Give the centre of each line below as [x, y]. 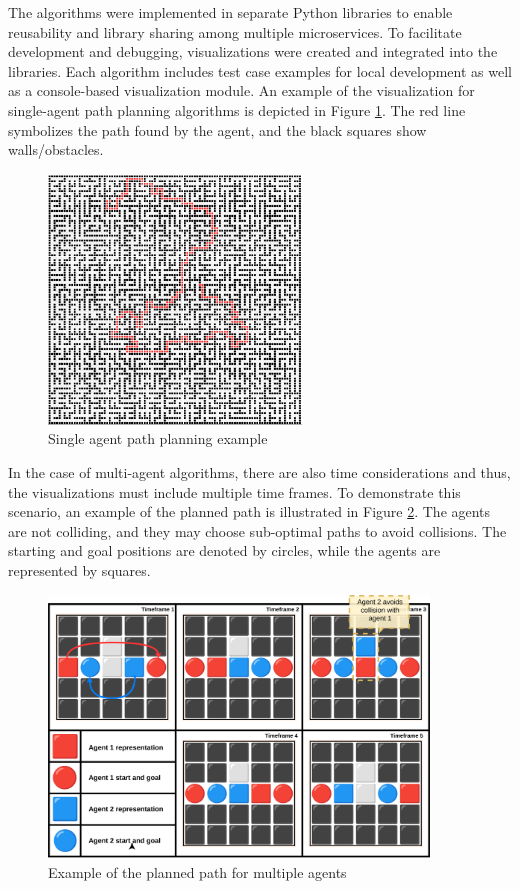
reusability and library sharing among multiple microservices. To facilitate [235, 31]
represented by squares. [79, 570]
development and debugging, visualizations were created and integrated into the [253, 51]
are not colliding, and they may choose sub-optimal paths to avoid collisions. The [257, 530]
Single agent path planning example [158, 438]
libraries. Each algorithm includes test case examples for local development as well [260, 70]
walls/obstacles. [56, 149]
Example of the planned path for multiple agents [197, 871]
